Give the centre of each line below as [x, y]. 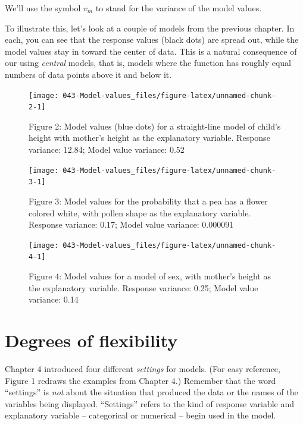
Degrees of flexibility [91, 340]
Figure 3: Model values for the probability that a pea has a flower [148, 201]
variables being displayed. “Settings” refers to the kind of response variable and [150, 403]
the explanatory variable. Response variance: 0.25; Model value [143, 287]
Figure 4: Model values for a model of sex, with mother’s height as [150, 276]
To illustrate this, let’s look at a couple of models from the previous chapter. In [150, 28]
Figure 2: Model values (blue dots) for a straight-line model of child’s [155, 126]
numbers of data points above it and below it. [88, 74]
